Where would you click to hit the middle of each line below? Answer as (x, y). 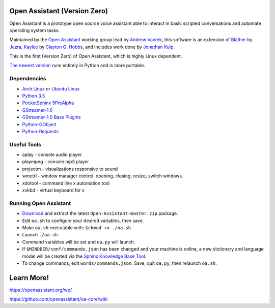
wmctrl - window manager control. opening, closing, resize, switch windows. (103, 176)
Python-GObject (39, 124)
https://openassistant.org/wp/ (41, 290)
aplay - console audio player (52, 155)
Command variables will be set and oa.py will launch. (79, 242)
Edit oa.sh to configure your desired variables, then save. (83, 221)
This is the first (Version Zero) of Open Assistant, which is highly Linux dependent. (96, 56)
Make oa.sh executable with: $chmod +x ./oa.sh (77, 227)
